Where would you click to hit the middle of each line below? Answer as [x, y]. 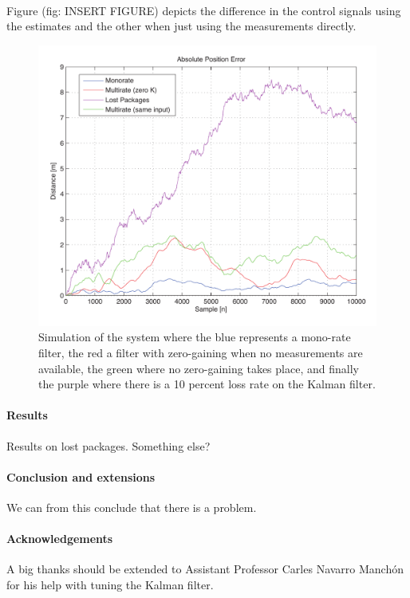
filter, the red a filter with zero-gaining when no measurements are [201, 352]
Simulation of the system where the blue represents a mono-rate [195, 337]
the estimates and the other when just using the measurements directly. [181, 26]
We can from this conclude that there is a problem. [132, 507]
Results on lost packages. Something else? [108, 445]
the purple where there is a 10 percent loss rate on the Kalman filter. [207, 384]
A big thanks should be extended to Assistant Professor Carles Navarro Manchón [205, 569]
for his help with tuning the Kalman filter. [110, 584]
